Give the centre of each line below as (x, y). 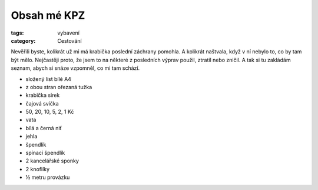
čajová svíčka (42, 103)
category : (23, 40)
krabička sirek (43, 95)
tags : (17, 33)
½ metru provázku (48, 177)
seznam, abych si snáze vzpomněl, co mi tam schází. (75, 68)
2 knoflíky (38, 169)
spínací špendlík (45, 153)
